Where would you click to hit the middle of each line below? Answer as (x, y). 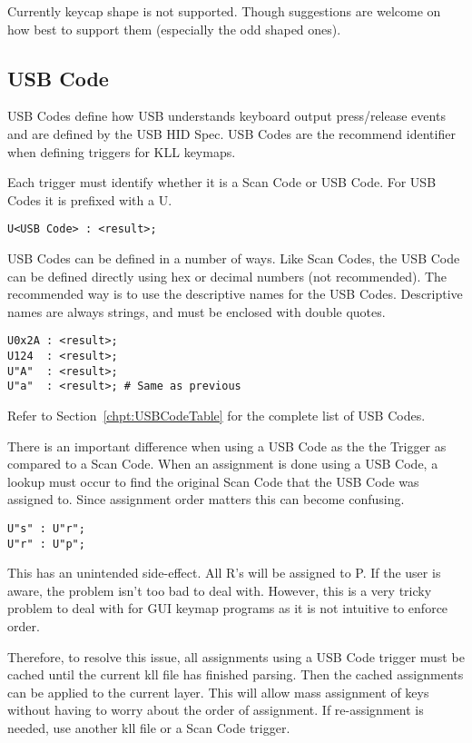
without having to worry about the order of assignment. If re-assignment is (216, 710)
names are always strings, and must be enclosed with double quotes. (197, 311)
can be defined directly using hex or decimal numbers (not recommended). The (227, 276)
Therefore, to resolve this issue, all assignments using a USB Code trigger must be (236, 656)
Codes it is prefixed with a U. (90, 199)
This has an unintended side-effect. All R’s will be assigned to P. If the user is (224, 573)
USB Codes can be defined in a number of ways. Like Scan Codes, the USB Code (234, 258)
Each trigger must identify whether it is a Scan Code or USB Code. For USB (222, 182)
